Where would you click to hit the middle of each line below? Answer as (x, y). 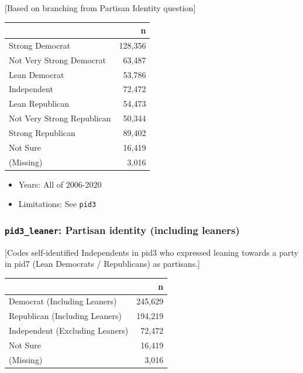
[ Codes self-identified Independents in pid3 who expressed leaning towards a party (151, 252)
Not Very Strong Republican (60, 118)
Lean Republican (39, 104)
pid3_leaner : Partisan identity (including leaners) (122, 230)
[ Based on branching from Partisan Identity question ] (100, 8)
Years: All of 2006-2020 (60, 184)
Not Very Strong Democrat (57, 60)
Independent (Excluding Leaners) (69, 330)
